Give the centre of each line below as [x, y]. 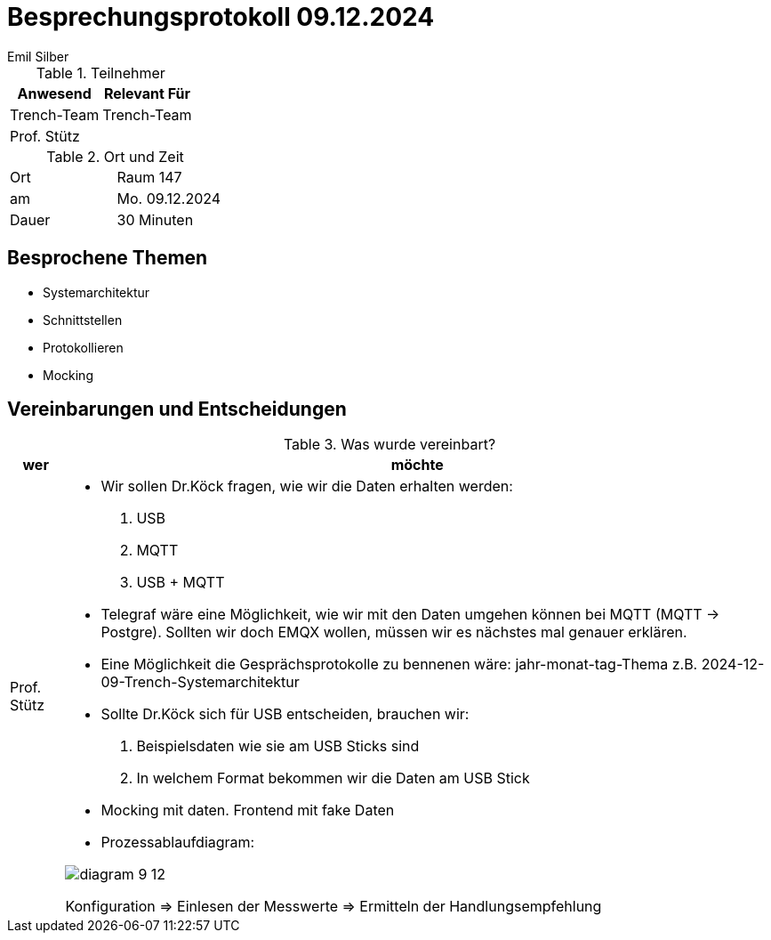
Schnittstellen [83, 320]
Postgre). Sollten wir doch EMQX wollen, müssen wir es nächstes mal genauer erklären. [394, 632]
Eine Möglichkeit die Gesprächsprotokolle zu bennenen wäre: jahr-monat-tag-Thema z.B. [399, 664]
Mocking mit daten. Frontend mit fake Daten [248, 810]
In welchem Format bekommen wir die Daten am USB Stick [333, 778]
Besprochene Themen [108, 258]
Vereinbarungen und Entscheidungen [177, 409]
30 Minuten [155, 219]
